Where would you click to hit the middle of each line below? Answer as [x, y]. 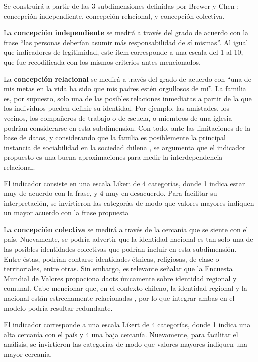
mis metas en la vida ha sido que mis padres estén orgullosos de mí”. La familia [125, 89]
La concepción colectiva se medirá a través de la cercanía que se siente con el [126, 229]
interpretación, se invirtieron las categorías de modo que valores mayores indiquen [129, 203]
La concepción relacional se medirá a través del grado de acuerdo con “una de [128, 79]
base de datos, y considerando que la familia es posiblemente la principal [115, 137]
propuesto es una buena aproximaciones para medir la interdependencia [113, 157]
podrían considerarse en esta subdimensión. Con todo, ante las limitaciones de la [127, 127]
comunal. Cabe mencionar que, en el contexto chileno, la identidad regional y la [126, 288]
